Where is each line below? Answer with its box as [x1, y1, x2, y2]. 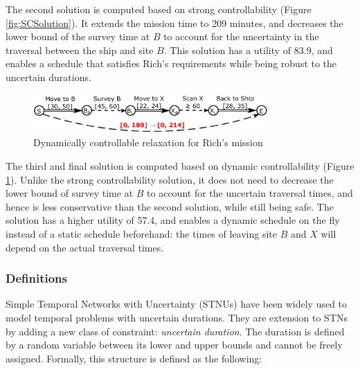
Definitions [6, 270, 67, 287]
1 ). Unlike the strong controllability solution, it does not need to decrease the [6, 172, 334, 186]
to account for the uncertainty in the [163, 29, 319, 44]
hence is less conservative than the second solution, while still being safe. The [6, 199, 334, 213]
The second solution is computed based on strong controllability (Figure [6, 2, 312, 16]
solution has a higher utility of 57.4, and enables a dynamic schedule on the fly [6, 213, 340, 227]
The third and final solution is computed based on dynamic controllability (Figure [6, 159, 354, 173]
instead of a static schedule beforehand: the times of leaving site [6, 227, 278, 241]
